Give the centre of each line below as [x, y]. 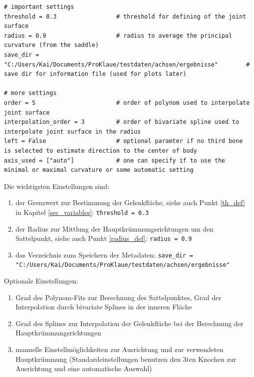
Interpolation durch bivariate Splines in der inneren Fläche [104, 307]
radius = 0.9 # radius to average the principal [118, 35]
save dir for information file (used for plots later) [95, 74]
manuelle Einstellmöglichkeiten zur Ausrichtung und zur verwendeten [119, 349]
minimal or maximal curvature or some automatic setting [99, 170]
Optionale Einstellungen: [41, 281]
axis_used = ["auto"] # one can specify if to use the [115, 160]
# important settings [39, 7]
